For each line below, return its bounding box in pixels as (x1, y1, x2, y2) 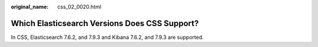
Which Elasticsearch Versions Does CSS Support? (11, 18, 199, 28)
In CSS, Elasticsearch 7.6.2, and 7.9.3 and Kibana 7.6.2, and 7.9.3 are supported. (11, 34, 204, 41)
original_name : (11, 3, 49, 10)
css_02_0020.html (57, 3, 101, 10)
